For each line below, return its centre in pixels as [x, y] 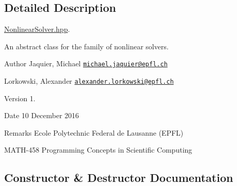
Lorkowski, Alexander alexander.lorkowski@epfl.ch [89, 81]
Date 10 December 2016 [42, 115]
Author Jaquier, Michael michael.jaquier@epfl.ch [86, 63]
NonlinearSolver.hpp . [37, 29]
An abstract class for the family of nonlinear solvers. [86, 46]
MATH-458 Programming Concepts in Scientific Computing [98, 150]
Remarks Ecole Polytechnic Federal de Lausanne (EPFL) [94, 132]
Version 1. [20, 98]
